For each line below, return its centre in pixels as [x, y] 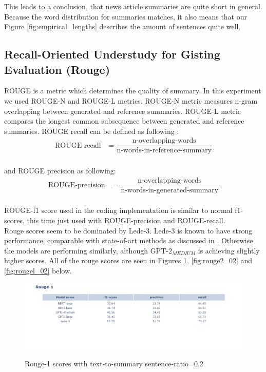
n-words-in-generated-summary [170, 190]
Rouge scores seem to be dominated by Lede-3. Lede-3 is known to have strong [128, 230]
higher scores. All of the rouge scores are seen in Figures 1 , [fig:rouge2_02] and [128, 260]
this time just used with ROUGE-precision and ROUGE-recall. [126, 220]
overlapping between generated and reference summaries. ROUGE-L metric [123, 111]
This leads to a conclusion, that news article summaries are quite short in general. [133, 6]
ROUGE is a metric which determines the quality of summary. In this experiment [133, 91]
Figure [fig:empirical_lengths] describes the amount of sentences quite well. [122, 26]
